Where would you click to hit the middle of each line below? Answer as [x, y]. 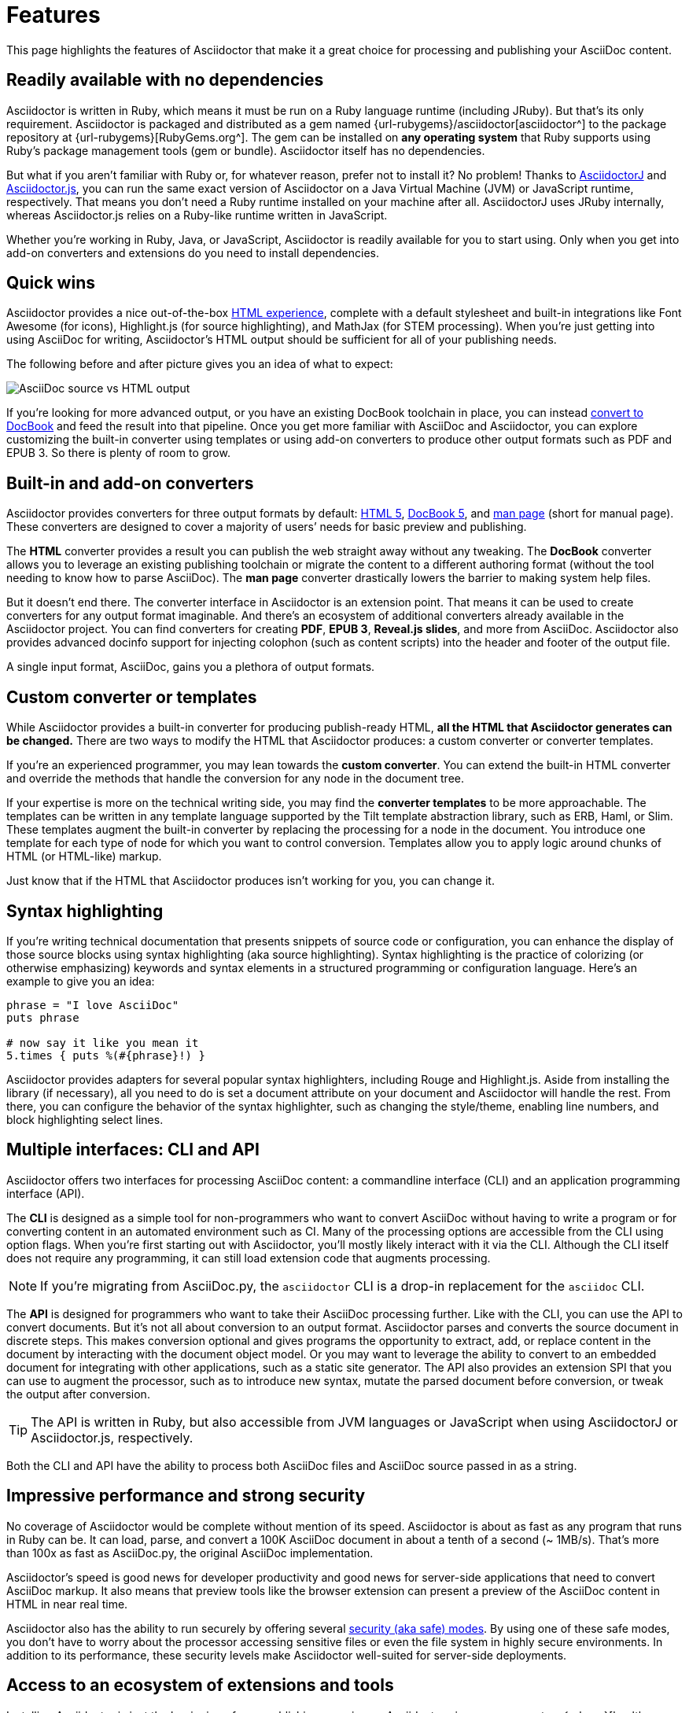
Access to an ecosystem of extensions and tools [200, 1685]
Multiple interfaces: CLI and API [133, 1150]
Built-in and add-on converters [130, 483]
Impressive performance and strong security [186, 1496]
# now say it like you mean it [103, 1043]
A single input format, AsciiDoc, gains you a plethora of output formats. [191, 667]
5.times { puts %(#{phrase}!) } [106, 1055]
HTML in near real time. [67, 1604]
